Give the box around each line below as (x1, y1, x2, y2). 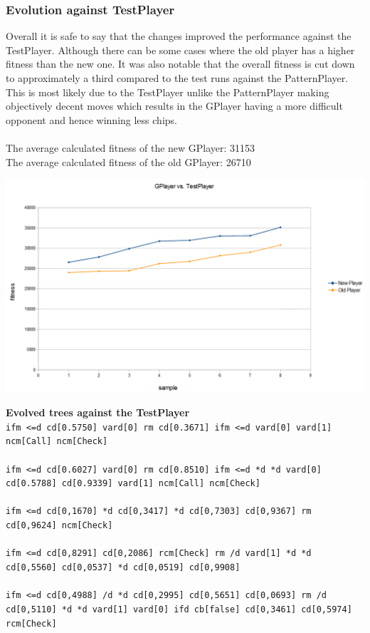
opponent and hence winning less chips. (6, 112, 177, 127)
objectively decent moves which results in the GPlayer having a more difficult (6, 98, 343, 113)
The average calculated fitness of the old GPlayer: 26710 (6, 154, 251, 169)
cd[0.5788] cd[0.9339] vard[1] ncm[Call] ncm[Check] (6, 478, 260, 489)
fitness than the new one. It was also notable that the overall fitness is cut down (6, 56, 355, 71)
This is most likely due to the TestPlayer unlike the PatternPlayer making (6, 84, 329, 99)
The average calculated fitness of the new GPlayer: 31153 (6, 140, 255, 155)
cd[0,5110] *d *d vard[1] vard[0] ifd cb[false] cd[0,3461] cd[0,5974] (6, 604, 352, 614)
